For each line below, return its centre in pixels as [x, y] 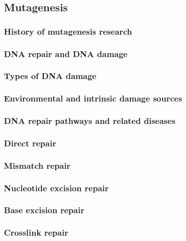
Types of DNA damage [50, 76]
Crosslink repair [36, 232]
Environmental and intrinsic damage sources [93, 98]
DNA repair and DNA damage [66, 53]
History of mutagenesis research [68, 31]
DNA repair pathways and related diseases [90, 121]
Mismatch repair [37, 165]
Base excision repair [44, 210]
